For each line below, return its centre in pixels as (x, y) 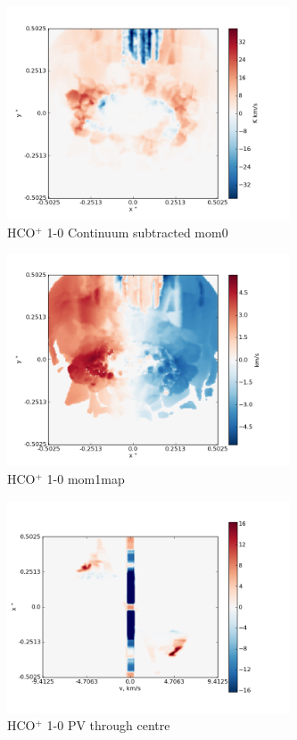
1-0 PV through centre (108, 725)
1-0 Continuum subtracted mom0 (137, 232)
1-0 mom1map (86, 478)
